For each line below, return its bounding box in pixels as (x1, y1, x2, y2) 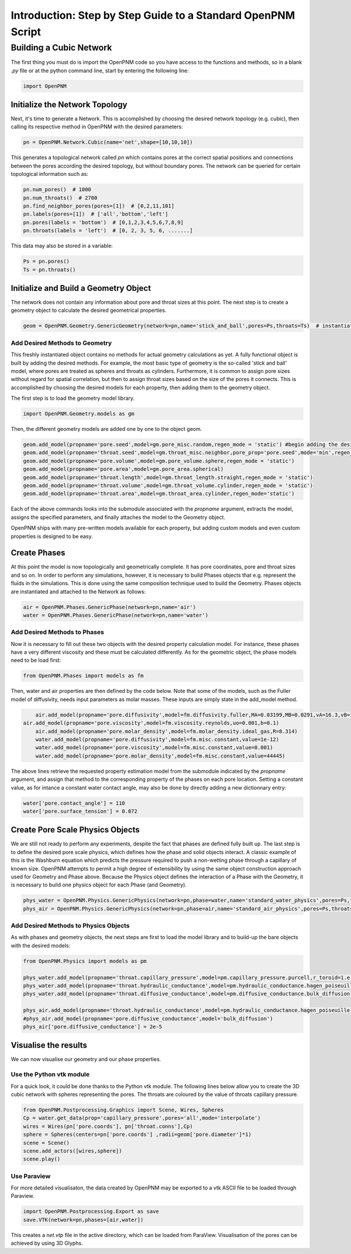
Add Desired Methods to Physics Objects (11, 922, 130, 930)
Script (11, 25, 41, 38)
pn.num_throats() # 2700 (23, 194, 98, 201)
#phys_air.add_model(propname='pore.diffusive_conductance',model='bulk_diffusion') (23, 1015, 273, 1022)
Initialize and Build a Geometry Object (11, 283, 152, 293)
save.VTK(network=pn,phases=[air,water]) (23, 1216, 144, 1223)
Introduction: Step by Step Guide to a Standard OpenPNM (11, 9, 295, 22)
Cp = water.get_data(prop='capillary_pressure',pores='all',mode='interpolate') (23, 1114, 261, 1122)
